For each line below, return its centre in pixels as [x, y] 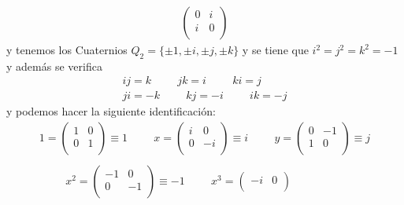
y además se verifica [54, 66]
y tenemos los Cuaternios [67, 50]
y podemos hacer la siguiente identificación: [111, 111]
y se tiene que [275, 50]
